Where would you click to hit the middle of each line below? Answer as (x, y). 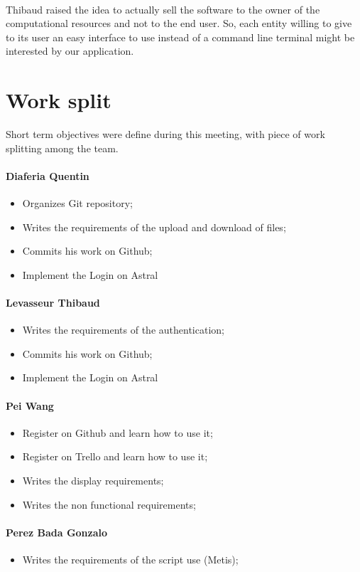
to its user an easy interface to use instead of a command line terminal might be (180, 37)
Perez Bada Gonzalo (57, 532)
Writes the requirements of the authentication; (123, 330)
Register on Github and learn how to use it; (118, 432)
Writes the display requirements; (93, 481)
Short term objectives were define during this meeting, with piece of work (165, 134)
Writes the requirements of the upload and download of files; (154, 227)
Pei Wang (30, 405)
